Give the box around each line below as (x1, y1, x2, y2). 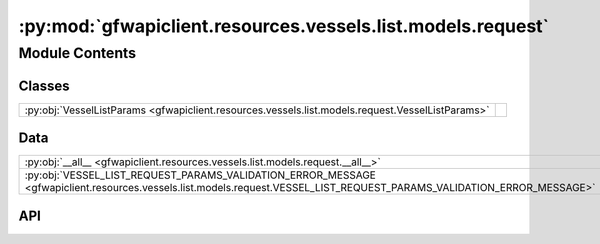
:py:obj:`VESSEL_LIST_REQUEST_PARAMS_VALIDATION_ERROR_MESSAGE (24, 168, 377, 182)
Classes (18, 77, 70, 94)
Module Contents (18, 44, 137, 62)
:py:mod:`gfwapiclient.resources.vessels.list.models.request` (18, 15, 550, 37)
